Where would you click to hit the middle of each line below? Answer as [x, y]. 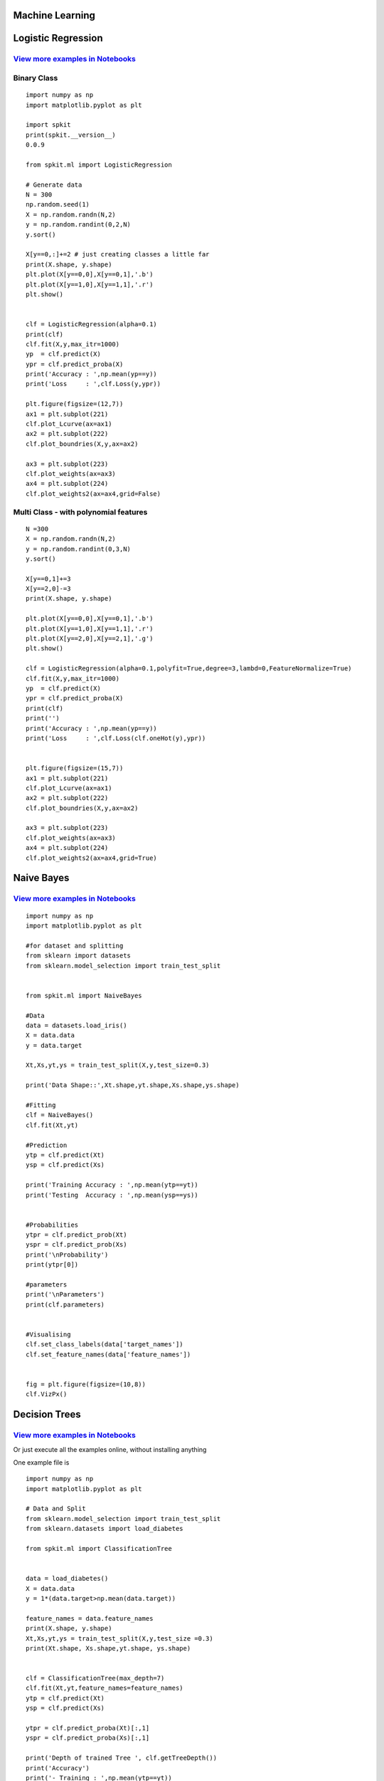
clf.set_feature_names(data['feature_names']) [108, 1354]
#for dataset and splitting [75, 945]
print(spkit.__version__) [71, 135]
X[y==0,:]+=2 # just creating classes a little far [118, 254]
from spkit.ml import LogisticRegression [99, 165]
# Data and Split [56, 1509]
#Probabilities [52, 1225]
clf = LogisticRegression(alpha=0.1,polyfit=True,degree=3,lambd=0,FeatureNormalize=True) [189, 669]
